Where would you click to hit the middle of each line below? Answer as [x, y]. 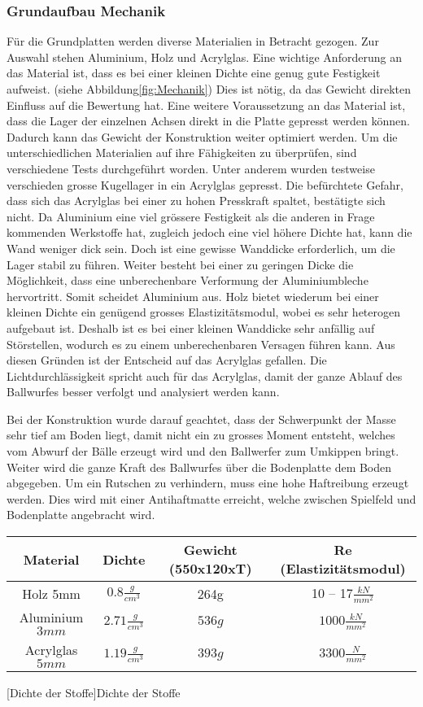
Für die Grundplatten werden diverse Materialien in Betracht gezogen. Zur [193, 41]
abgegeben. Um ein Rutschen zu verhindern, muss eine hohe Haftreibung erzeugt [208, 483]
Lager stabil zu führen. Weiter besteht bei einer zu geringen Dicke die [180, 264]
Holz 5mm [51, 593]
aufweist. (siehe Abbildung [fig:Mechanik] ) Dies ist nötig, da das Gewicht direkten [209, 89]
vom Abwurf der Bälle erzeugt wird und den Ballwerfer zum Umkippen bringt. [203, 451]
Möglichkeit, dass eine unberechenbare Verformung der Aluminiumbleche [188, 280]
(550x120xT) [210, 569]
